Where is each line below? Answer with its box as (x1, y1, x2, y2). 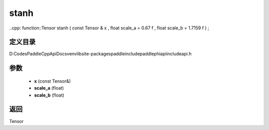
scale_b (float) (34, 92, 65, 98)
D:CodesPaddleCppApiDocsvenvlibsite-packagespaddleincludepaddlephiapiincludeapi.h (9, 51, 192, 57)
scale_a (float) (34, 85, 64, 91)
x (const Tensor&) (34, 78, 71, 84)
